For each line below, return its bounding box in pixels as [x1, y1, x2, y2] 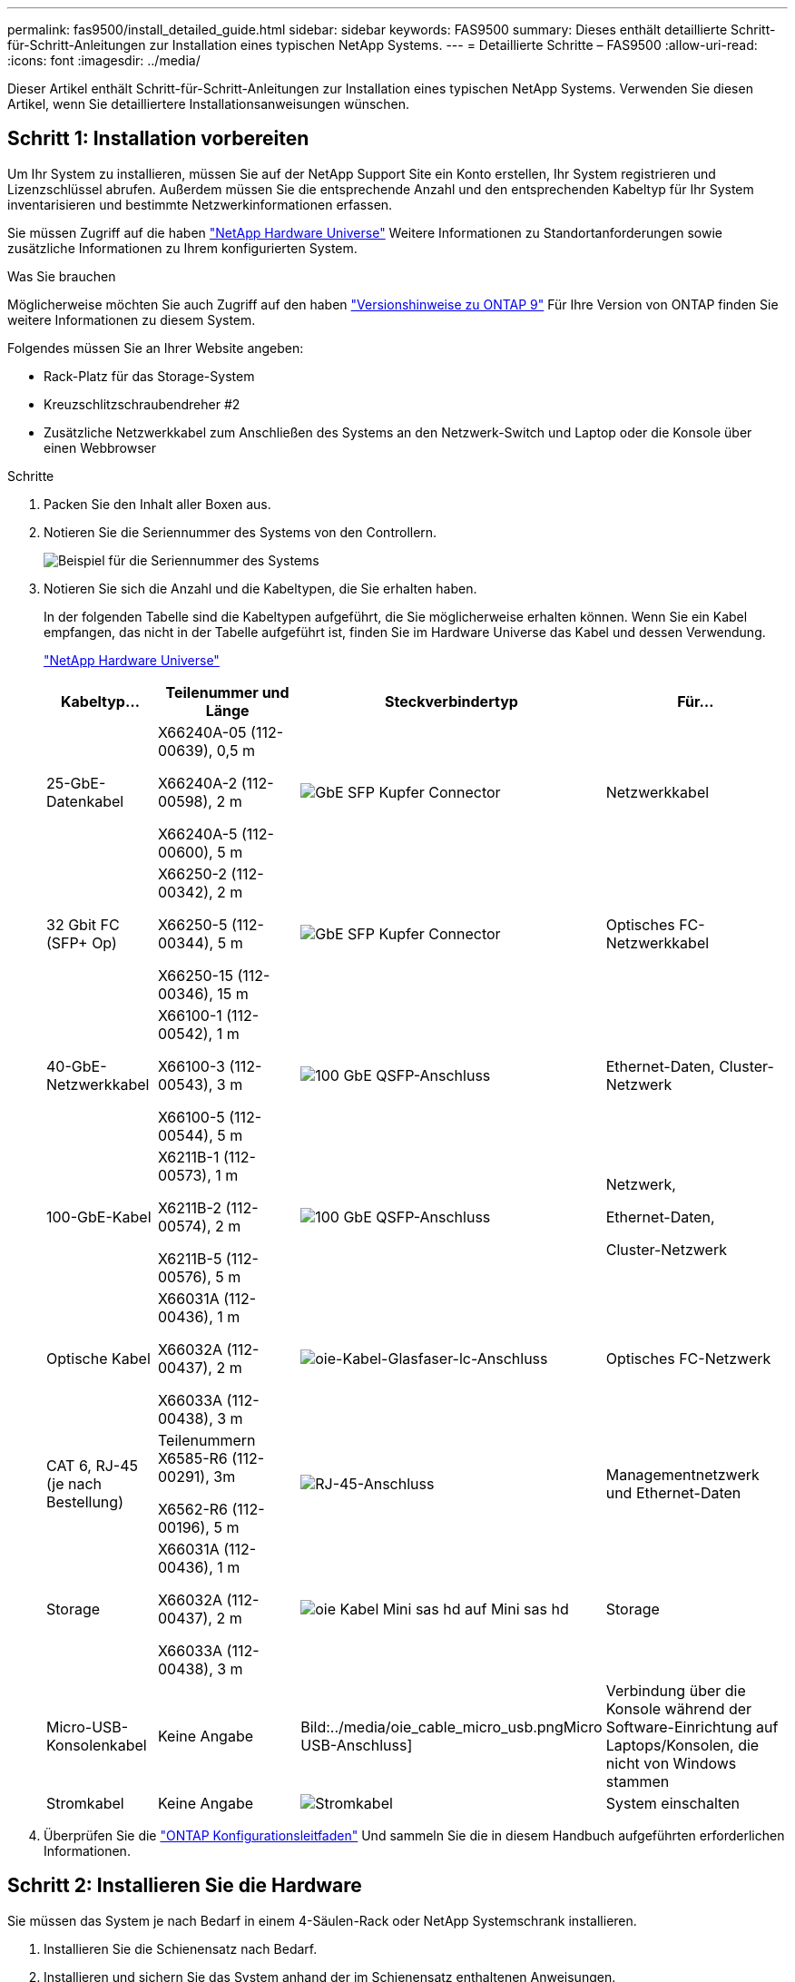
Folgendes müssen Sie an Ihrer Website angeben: [7, 339, 304, 356]
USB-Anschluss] [300, 1735, 413, 1754]
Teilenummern [157, 1430, 256, 1449]
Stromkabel [46, 1793, 124, 1812]
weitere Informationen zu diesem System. [7, 311, 256, 328]
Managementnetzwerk [605, 1465, 760, 1484]
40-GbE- [46, 1056, 107, 1075]
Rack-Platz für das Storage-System [44, 368, 255, 384]
